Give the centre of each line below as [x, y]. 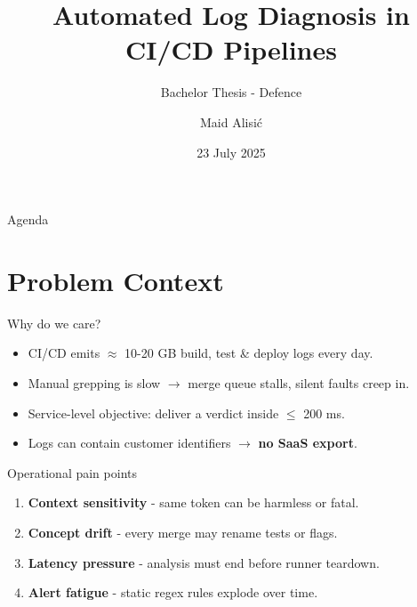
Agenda [28, 219]
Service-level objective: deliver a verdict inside [153, 413]
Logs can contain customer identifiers [129, 443]
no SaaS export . [308, 443]
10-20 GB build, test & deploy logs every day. [249, 353]
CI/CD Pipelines [231, 49]
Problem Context [116, 280]
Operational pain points [72, 472]
